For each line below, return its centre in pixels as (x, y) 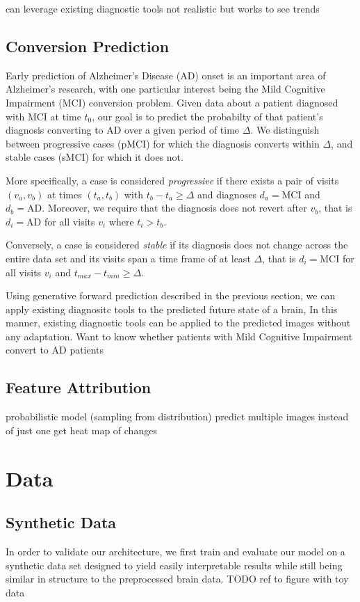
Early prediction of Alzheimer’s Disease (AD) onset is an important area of (166, 75)
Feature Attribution (79, 387)
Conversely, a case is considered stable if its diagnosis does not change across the (177, 245)
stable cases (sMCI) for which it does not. (95, 157)
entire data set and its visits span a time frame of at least (128, 258)
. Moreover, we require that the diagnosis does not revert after (174, 208)
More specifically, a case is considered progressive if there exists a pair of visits (172, 180)
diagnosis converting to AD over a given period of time (123, 130)
